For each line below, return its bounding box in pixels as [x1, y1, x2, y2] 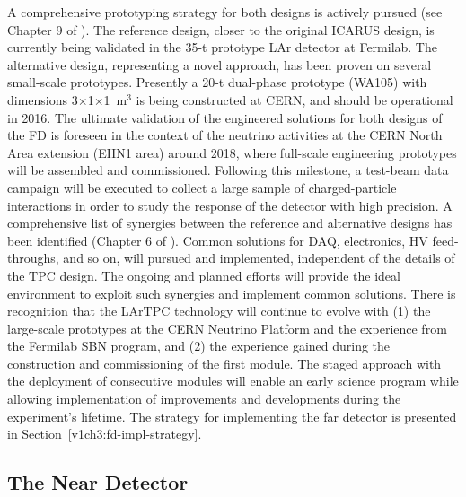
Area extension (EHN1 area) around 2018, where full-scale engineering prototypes [7, 143, 457, 161]
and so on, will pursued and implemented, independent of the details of [63, 248, 455, 267]
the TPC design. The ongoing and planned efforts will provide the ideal [7, 266, 400, 284]
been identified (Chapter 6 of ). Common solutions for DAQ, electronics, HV [7, 231, 428, 249]
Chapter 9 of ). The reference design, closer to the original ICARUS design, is [7, 20, 435, 39]
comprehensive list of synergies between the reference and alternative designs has [7, 214, 453, 232]
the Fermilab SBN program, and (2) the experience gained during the [7, 336, 391, 355]
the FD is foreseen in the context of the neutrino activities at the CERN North [7, 126, 443, 144]
